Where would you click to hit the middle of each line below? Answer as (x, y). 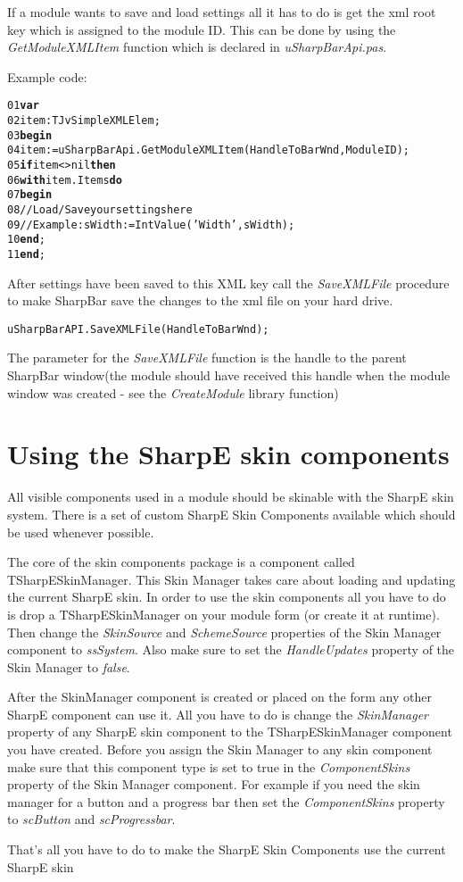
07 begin (30, 195)
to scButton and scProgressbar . (91, 819)
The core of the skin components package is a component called (181, 562)
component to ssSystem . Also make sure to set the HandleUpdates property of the (231, 649)
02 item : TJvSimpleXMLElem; (84, 121)
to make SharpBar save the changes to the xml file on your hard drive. (200, 300)
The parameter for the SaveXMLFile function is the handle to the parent (207, 358)
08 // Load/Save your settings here (100, 209)
